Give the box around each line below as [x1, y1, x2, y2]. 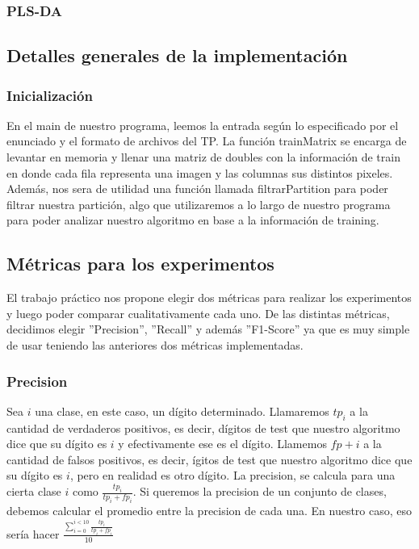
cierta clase [6, 483, 61, 500]
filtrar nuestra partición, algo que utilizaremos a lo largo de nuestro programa [6, 195, 391, 212]
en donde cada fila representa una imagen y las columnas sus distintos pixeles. [6, 164, 393, 181]
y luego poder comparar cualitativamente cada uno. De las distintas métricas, [6, 304, 390, 321]
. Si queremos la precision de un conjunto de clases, [132, 483, 387, 500]
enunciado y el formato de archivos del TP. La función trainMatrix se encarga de [6, 132, 407, 149]
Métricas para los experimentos [6, 251, 274, 276]
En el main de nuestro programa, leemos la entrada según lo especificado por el [6, 116, 399, 133]
